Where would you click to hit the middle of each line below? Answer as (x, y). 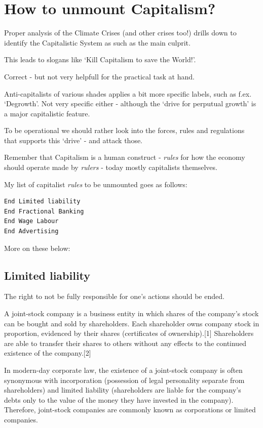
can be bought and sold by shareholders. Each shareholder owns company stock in (132, 323)
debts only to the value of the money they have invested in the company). (119, 399)
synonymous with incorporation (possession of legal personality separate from (124, 380)
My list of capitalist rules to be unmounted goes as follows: (96, 184)
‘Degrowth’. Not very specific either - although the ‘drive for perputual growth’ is (130, 103)
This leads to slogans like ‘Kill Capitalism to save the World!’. (100, 59)
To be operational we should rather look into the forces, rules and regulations (124, 130)
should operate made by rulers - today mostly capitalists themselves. (111, 167)
